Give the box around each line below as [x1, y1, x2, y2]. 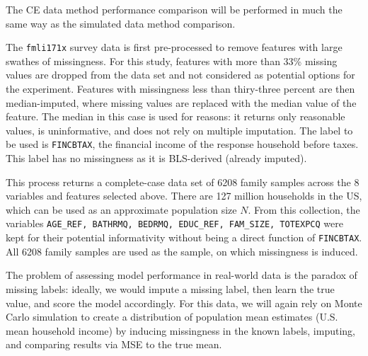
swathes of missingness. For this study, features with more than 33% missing [6, 53, 338, 68]
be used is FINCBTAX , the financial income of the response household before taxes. [6, 137, 359, 151]
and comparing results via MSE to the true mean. [6, 337, 222, 352]
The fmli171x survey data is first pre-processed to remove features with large [6, 40, 343, 54]
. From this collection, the [248, 202, 360, 217]
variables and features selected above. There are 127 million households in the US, [6, 188, 362, 203]
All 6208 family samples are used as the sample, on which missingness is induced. [6, 243, 358, 258]
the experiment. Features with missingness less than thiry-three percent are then [6, 81, 355, 96]
